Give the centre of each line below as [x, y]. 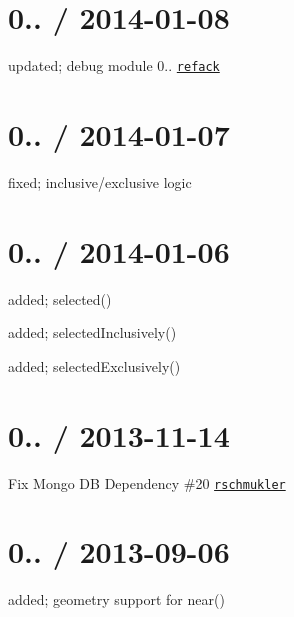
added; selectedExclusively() [94, 365]
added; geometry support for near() [116, 599]
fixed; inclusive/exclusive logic [100, 181]
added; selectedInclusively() [92, 332]
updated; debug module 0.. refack [114, 65]
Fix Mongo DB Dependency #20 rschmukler [147, 482]
